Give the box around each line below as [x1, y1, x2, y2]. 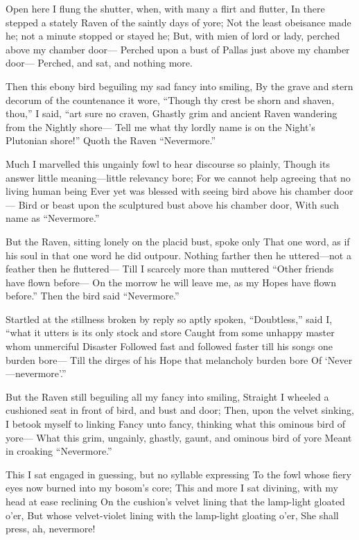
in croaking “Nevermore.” [6, 444, 112, 458]
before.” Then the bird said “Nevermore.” [6, 288, 179, 303]
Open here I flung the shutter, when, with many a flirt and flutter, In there [6, 1, 325, 15]
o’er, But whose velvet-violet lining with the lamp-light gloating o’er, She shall [6, 507, 339, 522]
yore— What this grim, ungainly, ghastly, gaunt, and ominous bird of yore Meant [6, 430, 352, 444]
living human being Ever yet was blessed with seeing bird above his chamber [6, 184, 331, 198]
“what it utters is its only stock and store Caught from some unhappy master [6, 325, 335, 340]
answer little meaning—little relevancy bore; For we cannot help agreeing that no [6, 170, 351, 184]
